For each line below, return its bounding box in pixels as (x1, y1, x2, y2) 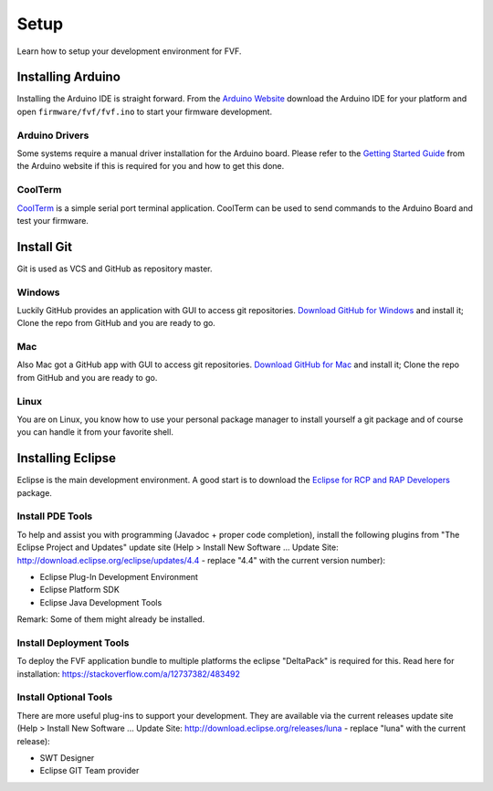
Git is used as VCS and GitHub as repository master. (16, 263, 214, 274)
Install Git (16, 238, 73, 255)
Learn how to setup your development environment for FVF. (16, 46, 242, 57)
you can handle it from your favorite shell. (16, 427, 173, 438)
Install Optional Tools (16, 691, 113, 703)
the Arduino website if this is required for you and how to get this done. (16, 161, 285, 172)
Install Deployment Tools (16, 636, 130, 649)
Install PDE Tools (16, 510, 93, 522)
